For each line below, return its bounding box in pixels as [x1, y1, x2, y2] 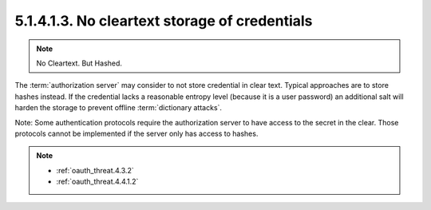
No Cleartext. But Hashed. [36, 58, 123, 68]
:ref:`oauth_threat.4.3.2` [56, 165, 135, 175]
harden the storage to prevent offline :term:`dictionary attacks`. [14, 103, 223, 113]
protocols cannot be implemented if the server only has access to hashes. [14, 129, 259, 138]
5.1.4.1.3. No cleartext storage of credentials [14, 12, 313, 30]
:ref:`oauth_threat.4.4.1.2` [56, 176, 139, 187]
